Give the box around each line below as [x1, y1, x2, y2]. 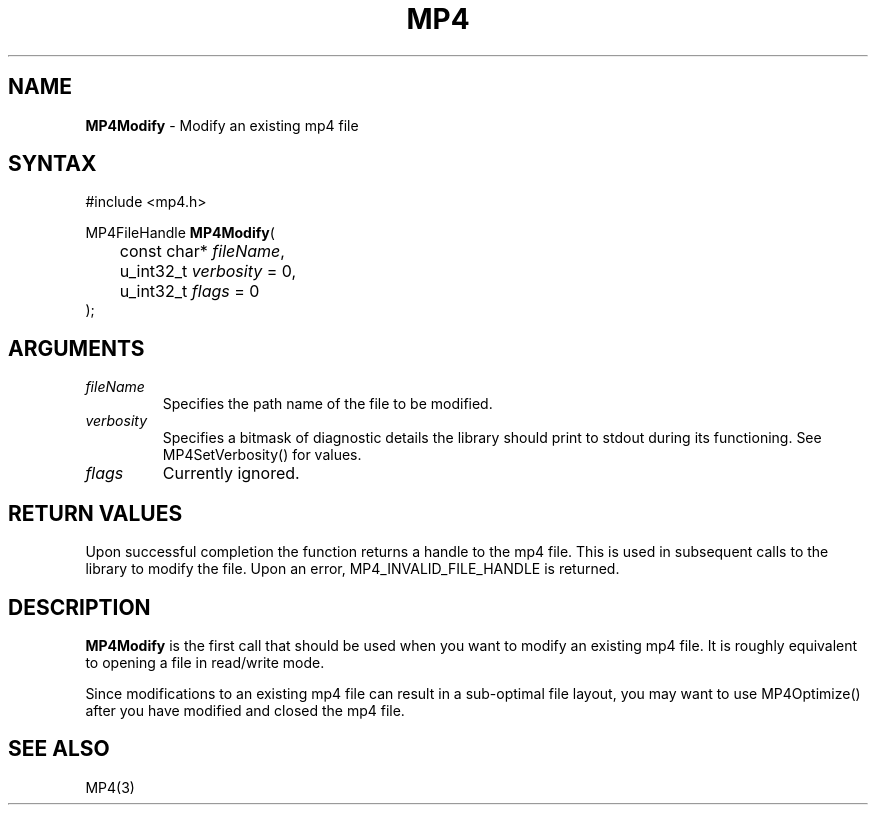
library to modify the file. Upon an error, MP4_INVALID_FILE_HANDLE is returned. [85, 560, 620, 578]
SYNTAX [8, 151, 97, 177]
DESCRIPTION [8, 594, 151, 620]
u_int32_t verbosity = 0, [119, 261, 297, 282]
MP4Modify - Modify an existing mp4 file [85, 116, 359, 134]
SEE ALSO [8, 736, 110, 762]
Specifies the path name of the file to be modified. [162, 395, 493, 413]
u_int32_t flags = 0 [119, 281, 260, 302]
